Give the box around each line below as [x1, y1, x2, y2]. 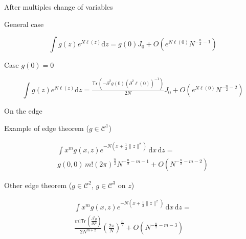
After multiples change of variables [4, 2, 113, 12]
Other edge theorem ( [4, 179, 72, 190]
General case [4, 18, 44, 29]
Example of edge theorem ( [4, 122, 89, 133]
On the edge [4, 105, 42, 116]
